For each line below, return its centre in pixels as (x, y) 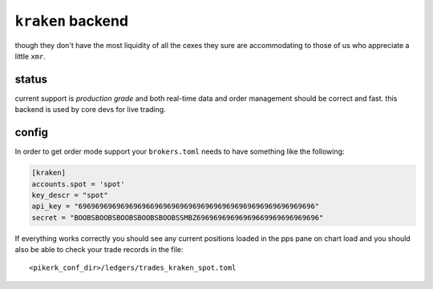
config (31, 132)
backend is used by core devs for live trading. (90, 110)
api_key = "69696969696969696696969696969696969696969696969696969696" (176, 207)
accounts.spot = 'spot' (79, 184)
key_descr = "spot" (70, 195)
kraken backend (71, 21)
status (31, 79)
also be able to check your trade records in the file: (99, 250)
